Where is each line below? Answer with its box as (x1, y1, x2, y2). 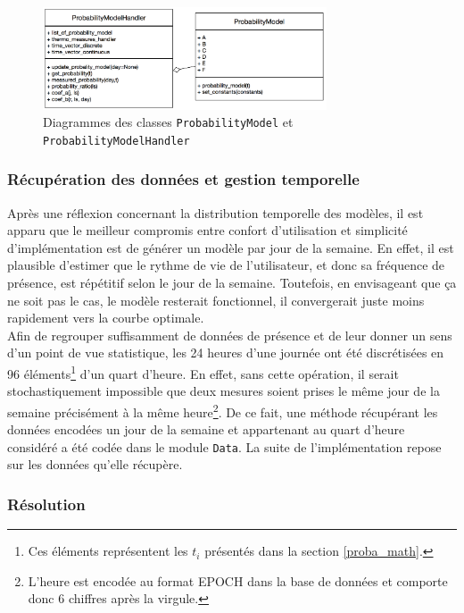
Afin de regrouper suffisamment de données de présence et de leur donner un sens (7, 325, 452, 344)
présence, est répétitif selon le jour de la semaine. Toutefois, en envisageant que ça (7, 273, 457, 292)
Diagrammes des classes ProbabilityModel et (43, 113, 294, 131)
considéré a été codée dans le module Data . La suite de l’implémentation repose (7, 437, 442, 456)
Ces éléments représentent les (28, 542, 188, 560)
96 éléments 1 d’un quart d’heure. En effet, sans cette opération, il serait (7, 362, 399, 382)
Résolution (7, 492, 86, 515)
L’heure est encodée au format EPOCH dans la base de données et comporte (28, 571, 448, 590)
